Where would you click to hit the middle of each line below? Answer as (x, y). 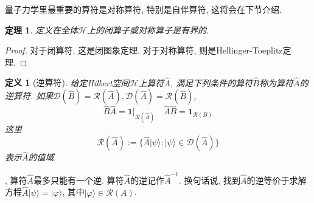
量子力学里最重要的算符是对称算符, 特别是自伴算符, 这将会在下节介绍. (143, 9)
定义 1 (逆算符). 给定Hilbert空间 (67, 82)
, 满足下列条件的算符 (211, 82)
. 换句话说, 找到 (210, 180)
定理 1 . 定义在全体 (41, 29)
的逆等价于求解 (277, 180)
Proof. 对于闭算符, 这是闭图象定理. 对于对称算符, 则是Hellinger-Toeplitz (144, 50)
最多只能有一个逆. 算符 (79, 180)
